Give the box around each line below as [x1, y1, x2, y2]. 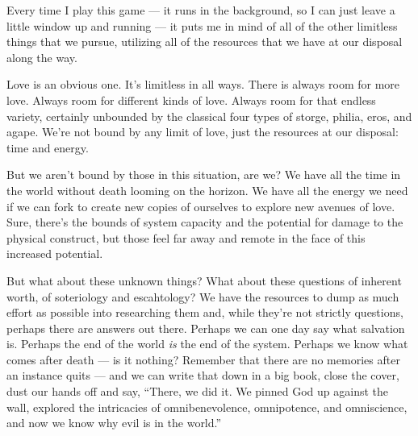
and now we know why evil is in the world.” [6, 414, 222, 431]
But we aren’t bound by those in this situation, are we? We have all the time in [6, 166, 401, 183]
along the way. [6, 48, 77, 65]
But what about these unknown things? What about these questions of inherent [6, 272, 402, 289]
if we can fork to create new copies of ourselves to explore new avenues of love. [6, 197, 395, 214]
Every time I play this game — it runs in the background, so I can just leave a [6, 2, 395, 18]
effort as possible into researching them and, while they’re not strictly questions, [6, 304, 403, 321]
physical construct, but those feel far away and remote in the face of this [6, 229, 366, 246]
